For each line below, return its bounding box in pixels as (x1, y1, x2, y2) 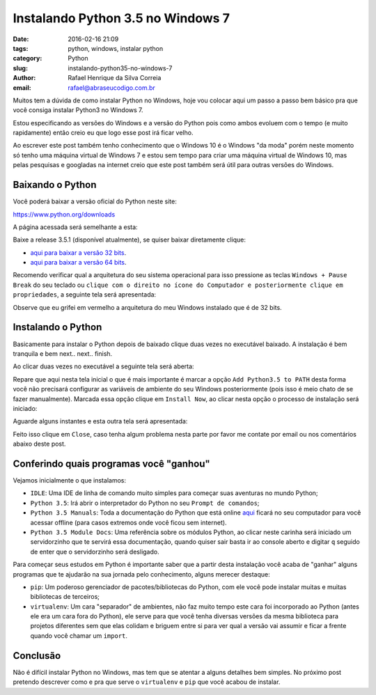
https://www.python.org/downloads (13, 210, 116, 219)
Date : (13, 35, 29, 43)
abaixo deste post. (13, 439, 66, 448)
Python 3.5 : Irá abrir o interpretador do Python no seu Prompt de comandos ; (30, 499, 260, 507)
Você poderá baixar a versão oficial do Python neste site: (13, 197, 178, 205)
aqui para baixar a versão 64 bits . (30, 258, 127, 267)
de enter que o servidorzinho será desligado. (30, 547, 159, 556)
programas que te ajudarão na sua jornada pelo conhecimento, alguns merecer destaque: (13, 570, 271, 578)
